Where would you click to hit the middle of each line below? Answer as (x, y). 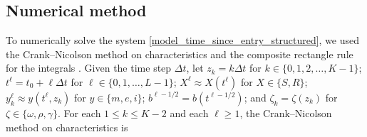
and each (189, 113)
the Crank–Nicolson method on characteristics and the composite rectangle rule (180, 54)
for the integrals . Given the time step (89, 68)
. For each (79, 113)
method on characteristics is (67, 127)
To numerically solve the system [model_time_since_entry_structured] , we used (183, 40)
